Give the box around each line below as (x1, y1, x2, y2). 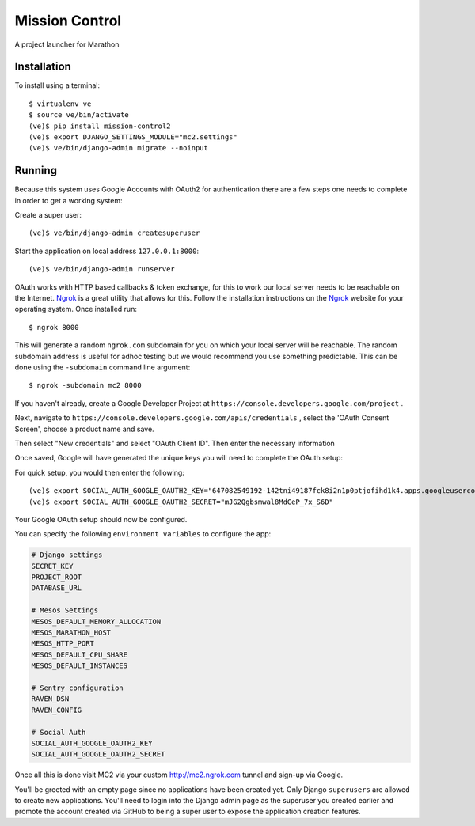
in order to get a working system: (14, 195, 123, 205)
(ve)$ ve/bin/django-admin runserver (28, 265, 176, 274)
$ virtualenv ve (28, 99, 92, 108)
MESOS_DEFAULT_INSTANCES (31, 661, 128, 670)
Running (14, 164, 58, 177)
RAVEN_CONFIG (31, 705, 82, 714)
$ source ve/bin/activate (28, 111, 130, 119)
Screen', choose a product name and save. (14, 424, 154, 434)
